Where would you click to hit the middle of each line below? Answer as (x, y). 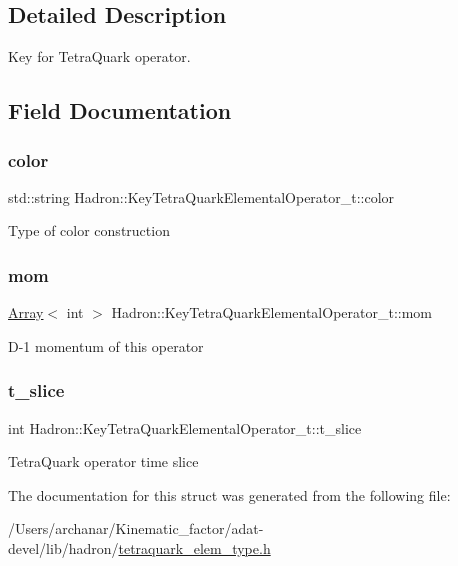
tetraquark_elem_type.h (194, 547)
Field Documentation (120, 110)
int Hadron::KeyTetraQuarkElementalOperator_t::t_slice (185, 427)
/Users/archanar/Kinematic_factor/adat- (136, 528)
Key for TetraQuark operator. (99, 56)
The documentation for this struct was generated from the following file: (229, 494)
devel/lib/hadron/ (63, 547)
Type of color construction (89, 230)
